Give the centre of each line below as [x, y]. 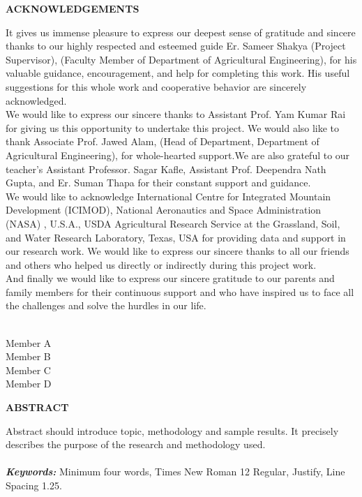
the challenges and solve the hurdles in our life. [106, 305]
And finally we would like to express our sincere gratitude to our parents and [170, 278]
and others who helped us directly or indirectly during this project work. [161, 264]
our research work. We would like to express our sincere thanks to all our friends [178, 251]
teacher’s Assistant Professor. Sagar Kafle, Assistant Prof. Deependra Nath [166, 169]
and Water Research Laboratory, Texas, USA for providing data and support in [176, 237]
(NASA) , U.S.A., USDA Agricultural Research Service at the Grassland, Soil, [173, 223]
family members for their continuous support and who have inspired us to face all [180, 291]
